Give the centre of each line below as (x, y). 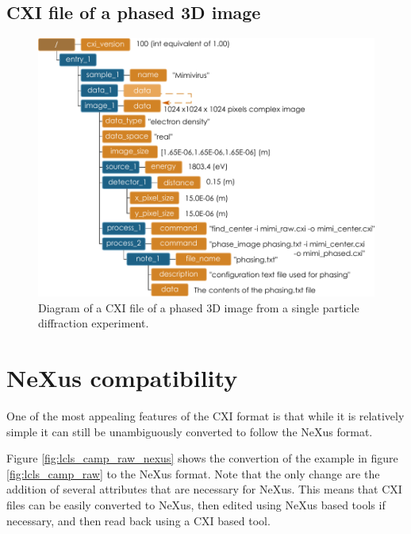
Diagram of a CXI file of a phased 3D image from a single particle (199, 307)
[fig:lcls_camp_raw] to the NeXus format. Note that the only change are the (193, 473)
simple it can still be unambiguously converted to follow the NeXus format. (190, 431)
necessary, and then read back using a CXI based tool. (138, 520)
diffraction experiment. (94, 323)
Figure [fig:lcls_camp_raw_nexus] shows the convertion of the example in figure (202, 458)
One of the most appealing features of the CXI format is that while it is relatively (205, 416)
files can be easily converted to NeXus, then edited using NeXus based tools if (196, 505)
